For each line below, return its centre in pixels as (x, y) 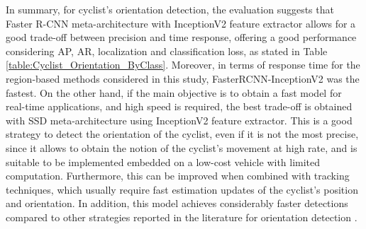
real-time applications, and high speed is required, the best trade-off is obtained (179, 106)
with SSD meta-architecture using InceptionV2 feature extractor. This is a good (179, 120)
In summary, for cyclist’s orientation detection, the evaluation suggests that (170, 9)
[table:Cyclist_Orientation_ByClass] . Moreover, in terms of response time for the (183, 65)
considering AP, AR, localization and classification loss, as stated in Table (167, 51)
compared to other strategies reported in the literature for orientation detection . (182, 217)
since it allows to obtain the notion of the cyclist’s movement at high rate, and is (182, 147)
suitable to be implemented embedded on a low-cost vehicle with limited (163, 162)
